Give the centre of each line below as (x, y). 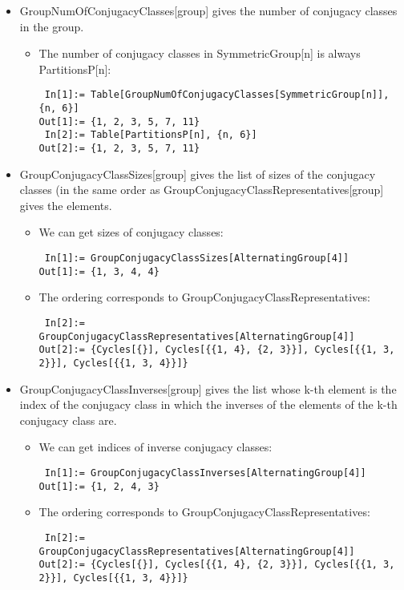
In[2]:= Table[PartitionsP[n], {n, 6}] (151, 135)
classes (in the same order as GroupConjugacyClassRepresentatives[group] (202, 190)
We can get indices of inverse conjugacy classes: (156, 447)
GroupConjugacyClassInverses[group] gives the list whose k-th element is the (208, 388)
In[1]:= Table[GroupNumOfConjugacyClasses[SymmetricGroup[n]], (217, 95)
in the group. (52, 26)
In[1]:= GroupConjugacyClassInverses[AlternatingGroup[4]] (205, 473)
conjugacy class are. (68, 420)
